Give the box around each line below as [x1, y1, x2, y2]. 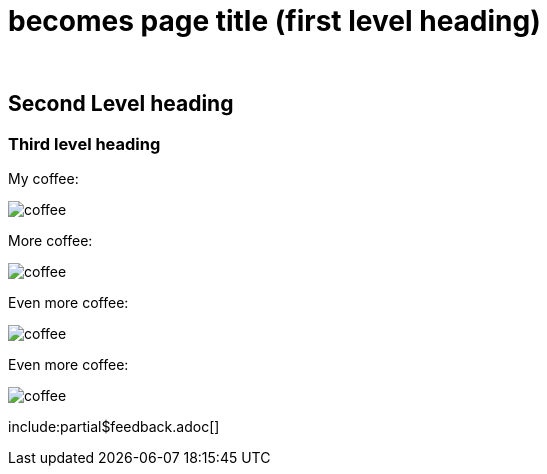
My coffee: [8, 169, 79, 187]
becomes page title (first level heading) [8, 4, 541, 38]
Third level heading [8, 133, 161, 154]
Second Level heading [8, 91, 234, 117]
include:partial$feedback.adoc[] [8, 417, 220, 435]
